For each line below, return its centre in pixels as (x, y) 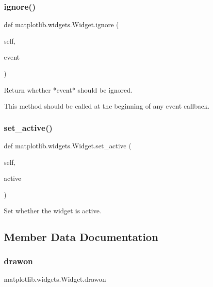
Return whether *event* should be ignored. (68, 89)
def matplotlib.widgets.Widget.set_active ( (68, 145)
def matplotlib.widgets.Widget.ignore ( (61, 24)
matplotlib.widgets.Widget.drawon (55, 279)
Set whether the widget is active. (53, 211)
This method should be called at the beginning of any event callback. (107, 106)
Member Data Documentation (81, 237)
